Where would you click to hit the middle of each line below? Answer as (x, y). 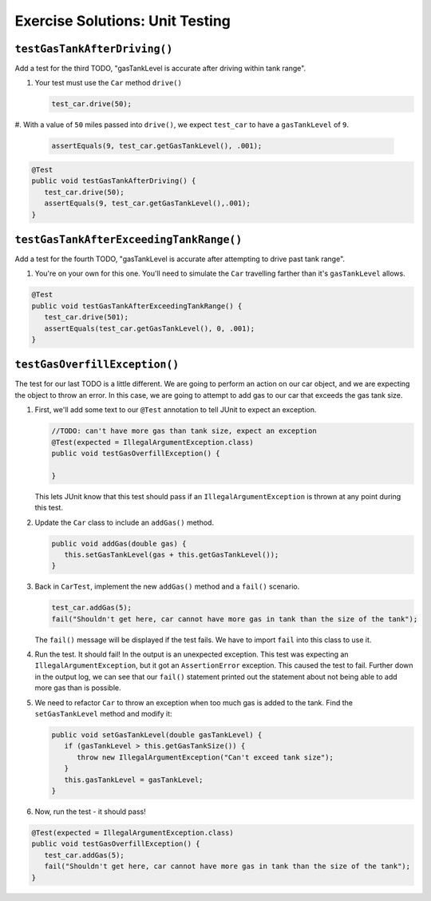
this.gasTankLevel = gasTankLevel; (134, 780)
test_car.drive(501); (87, 317)
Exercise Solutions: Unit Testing (123, 21)
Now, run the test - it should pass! (91, 812)
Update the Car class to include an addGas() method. (125, 522)
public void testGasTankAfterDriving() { (114, 181)
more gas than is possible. (78, 688)
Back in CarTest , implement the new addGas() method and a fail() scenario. (167, 586)
